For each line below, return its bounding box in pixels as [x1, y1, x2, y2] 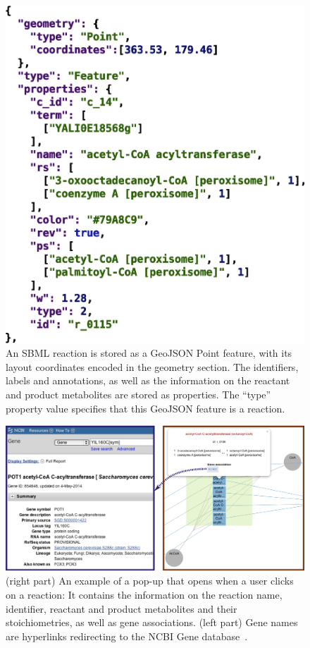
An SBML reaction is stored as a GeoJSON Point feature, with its [6, 346, 292, 360]
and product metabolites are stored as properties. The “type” [6, 387, 271, 402]
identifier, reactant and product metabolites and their [6, 601, 237, 616]
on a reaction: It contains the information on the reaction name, [6, 587, 283, 602]
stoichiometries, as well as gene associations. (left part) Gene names [6, 615, 298, 630]
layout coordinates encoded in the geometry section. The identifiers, [6, 359, 299, 374]
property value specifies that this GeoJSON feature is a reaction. [6, 401, 285, 415]
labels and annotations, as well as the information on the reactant [6, 373, 290, 388]
